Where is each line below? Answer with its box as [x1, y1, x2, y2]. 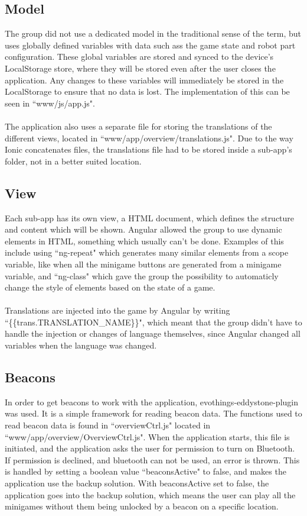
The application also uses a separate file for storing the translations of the [5, 120, 272, 132]
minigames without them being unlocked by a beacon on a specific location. [5, 500, 279, 512]
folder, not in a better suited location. [5, 154, 142, 167]
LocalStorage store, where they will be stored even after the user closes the [5, 62, 276, 74]
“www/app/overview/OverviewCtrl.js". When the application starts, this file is [5, 430, 290, 443]
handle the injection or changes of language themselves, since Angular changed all [5, 327, 301, 340]
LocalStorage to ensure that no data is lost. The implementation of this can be [5, 85, 290, 98]
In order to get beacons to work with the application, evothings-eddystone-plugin [5, 395, 298, 408]
